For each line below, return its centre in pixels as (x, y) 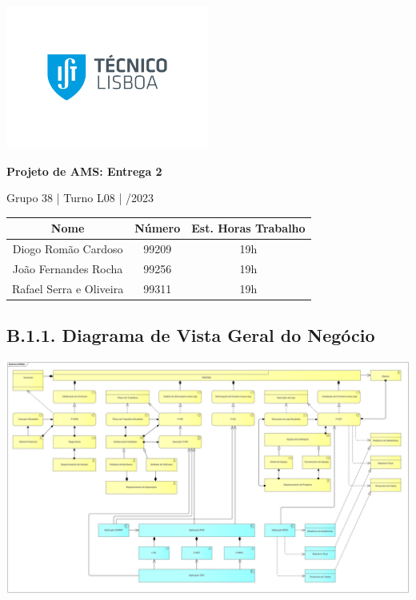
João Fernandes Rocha (68, 269)
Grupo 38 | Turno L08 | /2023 (80, 198)
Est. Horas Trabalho (248, 228)
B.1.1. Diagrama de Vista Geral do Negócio (191, 335)
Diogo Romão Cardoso (68, 249)
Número (158, 228)
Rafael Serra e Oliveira (68, 288)
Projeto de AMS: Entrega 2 (84, 171)
